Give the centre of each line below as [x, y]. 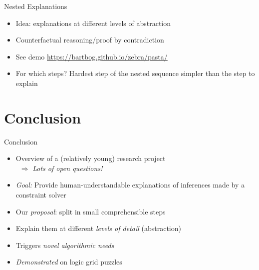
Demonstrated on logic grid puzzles [69, 262]
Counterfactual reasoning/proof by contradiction [90, 40]
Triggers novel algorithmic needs [65, 245]
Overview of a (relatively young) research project [91, 158]
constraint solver [41, 195]
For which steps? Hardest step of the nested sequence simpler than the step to [135, 73]
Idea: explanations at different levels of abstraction [93, 23]
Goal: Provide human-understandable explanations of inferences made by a [130, 185]
